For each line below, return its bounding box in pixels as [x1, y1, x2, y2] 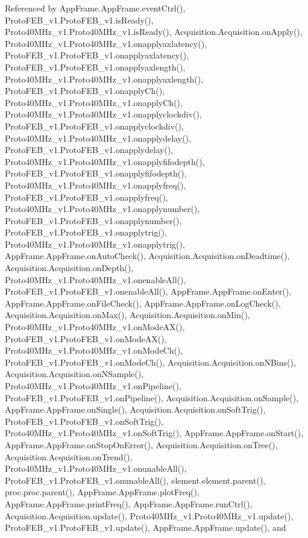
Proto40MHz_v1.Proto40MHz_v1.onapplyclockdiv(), [5, 108, 202, 120]
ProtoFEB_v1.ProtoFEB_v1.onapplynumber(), [5, 214, 182, 227]
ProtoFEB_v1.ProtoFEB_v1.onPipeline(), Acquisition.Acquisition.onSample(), [5, 391, 299, 404]
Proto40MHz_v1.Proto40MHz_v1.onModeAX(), [5, 321, 185, 333]
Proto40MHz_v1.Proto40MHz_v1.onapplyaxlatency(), [5, 37, 207, 49]
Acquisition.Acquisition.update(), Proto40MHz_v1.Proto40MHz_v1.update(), [5, 509, 294, 522]
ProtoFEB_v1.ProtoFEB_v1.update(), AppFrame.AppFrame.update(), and [5, 521, 286, 534]
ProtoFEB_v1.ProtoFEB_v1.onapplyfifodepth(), [5, 167, 187, 180]
